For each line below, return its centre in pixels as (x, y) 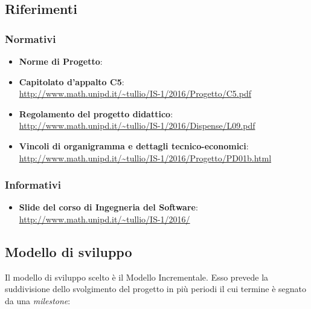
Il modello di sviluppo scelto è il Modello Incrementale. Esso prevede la (137, 277)
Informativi (33, 185)
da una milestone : (38, 300)
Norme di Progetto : (61, 61)
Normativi (30, 38)
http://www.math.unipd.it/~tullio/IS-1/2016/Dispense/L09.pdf (137, 125)
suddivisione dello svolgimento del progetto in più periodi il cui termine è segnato (155, 289)
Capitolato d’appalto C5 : (72, 81)
